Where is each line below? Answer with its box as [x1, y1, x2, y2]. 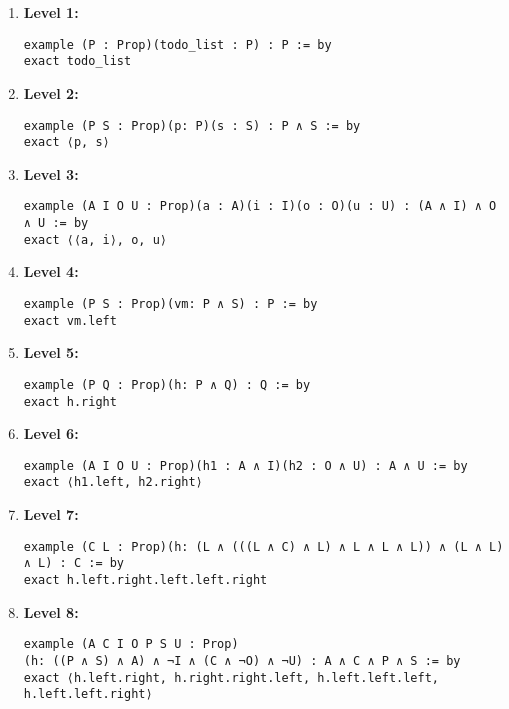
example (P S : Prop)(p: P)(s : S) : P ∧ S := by [23, 118, 361, 133]
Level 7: [23, 504, 79, 525]
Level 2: [23, 82, 79, 103]
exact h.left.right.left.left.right [23, 573, 268, 587]
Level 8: [23, 601, 79, 622]
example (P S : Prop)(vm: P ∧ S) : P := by [23, 296, 318, 311]
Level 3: [23, 163, 79, 184]
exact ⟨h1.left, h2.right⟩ [23, 475, 203, 490]
